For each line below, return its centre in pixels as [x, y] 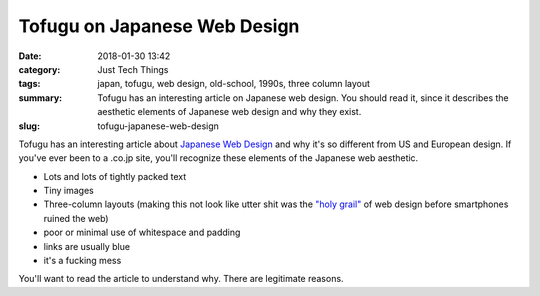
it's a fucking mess [82, 261]
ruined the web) [76, 218]
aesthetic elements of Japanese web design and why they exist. [229, 112]
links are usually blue [86, 246]
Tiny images [68, 191]
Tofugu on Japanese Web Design [159, 26]
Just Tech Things [133, 69]
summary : [40, 97]
